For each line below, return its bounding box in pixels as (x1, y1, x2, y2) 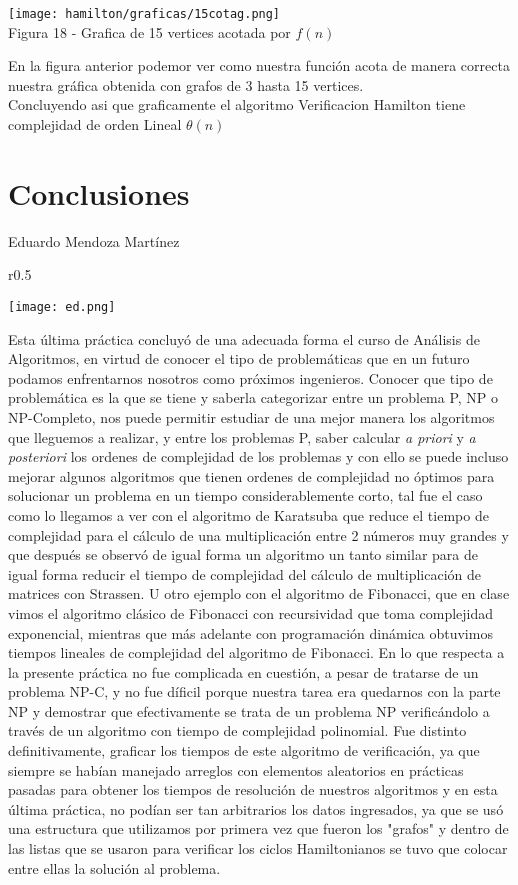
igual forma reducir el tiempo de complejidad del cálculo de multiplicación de (8, 563, 482, 584)
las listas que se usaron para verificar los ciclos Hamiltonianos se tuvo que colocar (8, 838, 508, 859)
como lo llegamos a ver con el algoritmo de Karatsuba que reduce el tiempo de (8, 504, 489, 525)
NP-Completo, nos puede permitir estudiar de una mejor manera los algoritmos (8, 406, 495, 427)
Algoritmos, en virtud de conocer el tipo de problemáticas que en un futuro (8, 348, 470, 369)
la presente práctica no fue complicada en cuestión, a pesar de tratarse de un (8, 661, 479, 682)
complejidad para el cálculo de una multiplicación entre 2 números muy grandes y (8, 524, 509, 545)
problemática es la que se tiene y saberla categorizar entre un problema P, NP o (8, 387, 499, 408)
